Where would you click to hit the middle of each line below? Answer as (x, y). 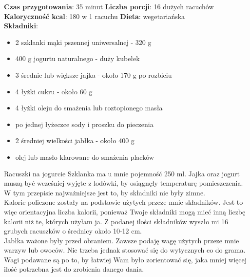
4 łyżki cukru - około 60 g (54, 91)
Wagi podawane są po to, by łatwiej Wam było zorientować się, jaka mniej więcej (125, 259)
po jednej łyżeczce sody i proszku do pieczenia (84, 124)
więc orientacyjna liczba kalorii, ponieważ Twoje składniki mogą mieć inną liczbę (125, 211)
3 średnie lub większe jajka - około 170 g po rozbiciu (94, 75)
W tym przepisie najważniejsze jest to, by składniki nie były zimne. (105, 192)
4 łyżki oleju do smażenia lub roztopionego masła (89, 108)
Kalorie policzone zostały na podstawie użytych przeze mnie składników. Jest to (124, 202)
